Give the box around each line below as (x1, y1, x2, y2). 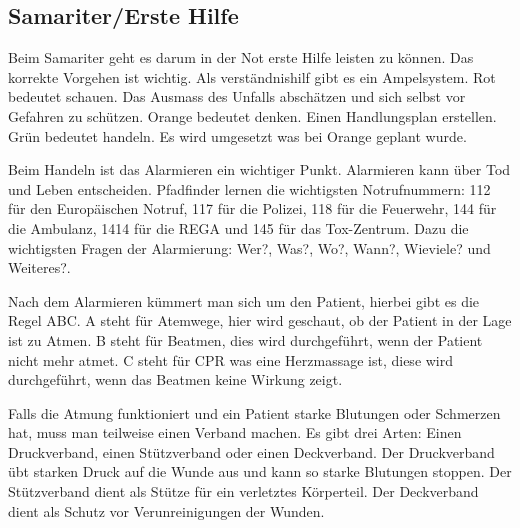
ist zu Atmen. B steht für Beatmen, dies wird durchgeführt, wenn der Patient (8, 329, 483, 350)
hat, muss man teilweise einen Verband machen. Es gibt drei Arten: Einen (8, 422, 462, 443)
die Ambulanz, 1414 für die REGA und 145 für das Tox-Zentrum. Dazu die (8, 217, 469, 238)
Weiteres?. (8, 257, 71, 278)
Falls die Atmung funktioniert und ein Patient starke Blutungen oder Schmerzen (8, 402, 501, 423)
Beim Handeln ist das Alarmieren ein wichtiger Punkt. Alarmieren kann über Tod (8, 159, 511, 180)
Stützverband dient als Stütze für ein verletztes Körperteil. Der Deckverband (8, 481, 479, 502)
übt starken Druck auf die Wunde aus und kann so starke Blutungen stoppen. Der (8, 461, 512, 482)
